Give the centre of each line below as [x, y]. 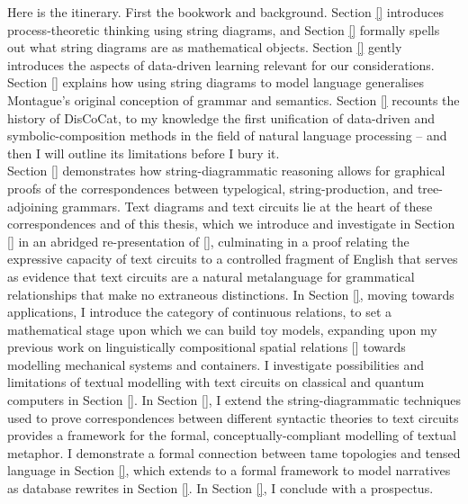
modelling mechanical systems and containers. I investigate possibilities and [216, 364]
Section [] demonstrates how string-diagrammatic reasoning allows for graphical [226, 171]
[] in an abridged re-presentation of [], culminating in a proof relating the [208, 241]
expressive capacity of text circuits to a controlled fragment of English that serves [233, 259]
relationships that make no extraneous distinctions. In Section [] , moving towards [231, 294]
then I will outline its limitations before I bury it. [144, 153]
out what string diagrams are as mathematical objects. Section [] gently [205, 47]
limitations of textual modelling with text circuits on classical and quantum [216, 382]
